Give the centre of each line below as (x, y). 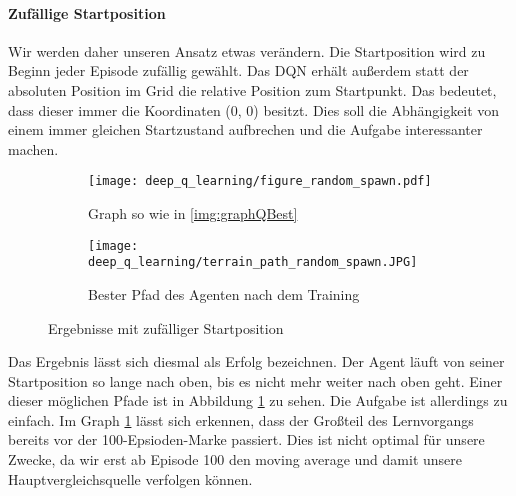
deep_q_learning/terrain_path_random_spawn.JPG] (253, 262)
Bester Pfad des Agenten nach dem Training (224, 293)
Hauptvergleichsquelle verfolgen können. (130, 478)
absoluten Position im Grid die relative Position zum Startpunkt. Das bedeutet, (252, 89)
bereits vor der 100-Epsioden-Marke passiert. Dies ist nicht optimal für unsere (246, 439)
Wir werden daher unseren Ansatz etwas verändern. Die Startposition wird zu (247, 50)
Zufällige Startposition (87, 12)
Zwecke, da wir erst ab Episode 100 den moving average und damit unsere (235, 459)
